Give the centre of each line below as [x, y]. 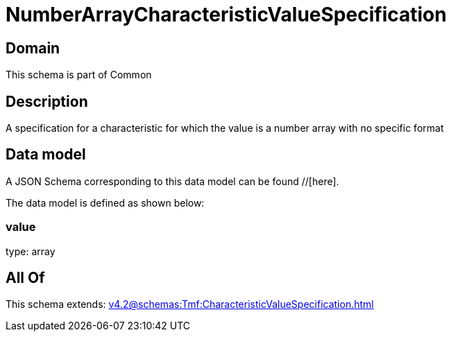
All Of [25, 278]
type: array [31, 251]
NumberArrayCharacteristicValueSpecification [226, 15]
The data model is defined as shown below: [105, 202]
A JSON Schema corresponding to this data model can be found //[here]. [172, 181]
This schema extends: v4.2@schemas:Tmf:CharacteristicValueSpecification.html [190, 304]
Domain [33, 48]
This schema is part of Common [79, 75]
